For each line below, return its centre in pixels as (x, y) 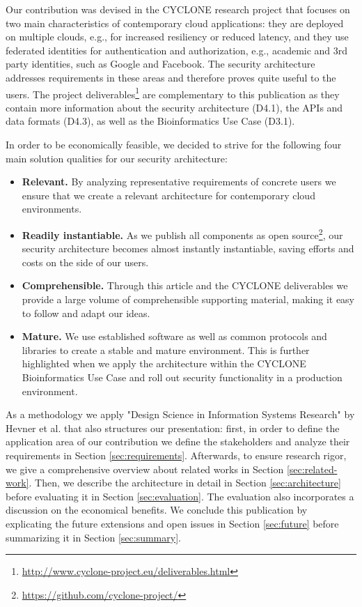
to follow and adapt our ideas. (86, 313)
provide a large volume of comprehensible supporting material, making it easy (188, 299)
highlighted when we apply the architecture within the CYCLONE (164, 363)
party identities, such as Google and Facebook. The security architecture (160, 64)
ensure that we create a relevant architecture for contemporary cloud (168, 195)
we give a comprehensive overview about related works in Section (145, 469)
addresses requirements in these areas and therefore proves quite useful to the (171, 77)
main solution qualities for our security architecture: (117, 158)
